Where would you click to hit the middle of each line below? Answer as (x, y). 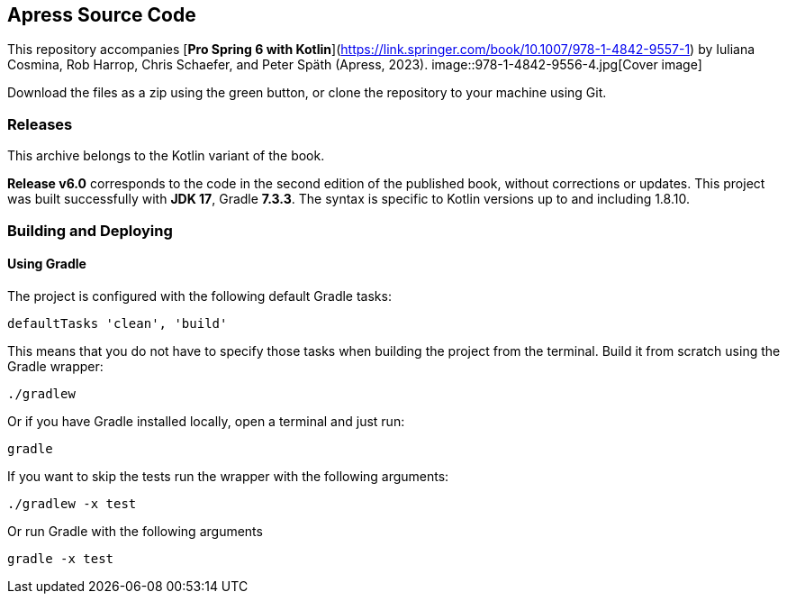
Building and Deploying (90, 230)
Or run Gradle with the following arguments (135, 531)
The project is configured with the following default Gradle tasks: (199, 296)
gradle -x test (61, 558)
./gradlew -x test (72, 503)
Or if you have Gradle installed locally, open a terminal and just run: (206, 421)
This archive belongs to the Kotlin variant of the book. (166, 156)
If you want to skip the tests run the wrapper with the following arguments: (228, 476)
